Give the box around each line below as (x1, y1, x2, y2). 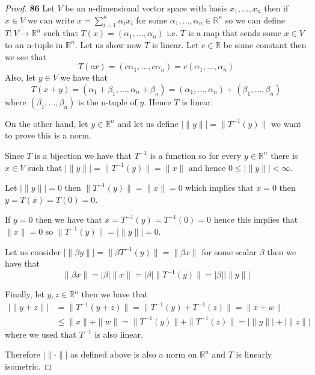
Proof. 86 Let (5, 2, 55, 14)
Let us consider (5, 245, 61, 258)
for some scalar (201, 245, 257, 258)
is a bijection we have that (34, 149, 132, 161)
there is (271, 149, 298, 161)
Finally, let (5, 288, 44, 300)
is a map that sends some (188, 26, 281, 39)
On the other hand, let (5, 117, 88, 129)
